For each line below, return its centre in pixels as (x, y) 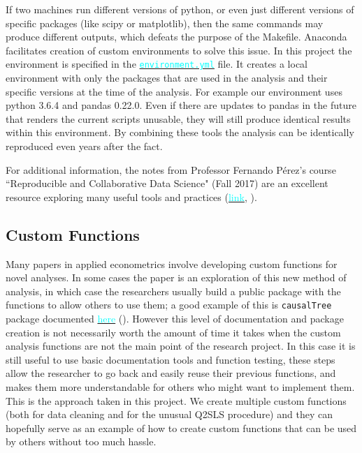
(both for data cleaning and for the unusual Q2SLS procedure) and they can (169, 414)
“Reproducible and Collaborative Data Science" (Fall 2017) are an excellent (167, 183)
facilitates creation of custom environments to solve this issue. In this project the (179, 50)
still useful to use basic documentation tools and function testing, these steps (171, 359)
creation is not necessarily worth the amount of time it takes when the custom (173, 332)
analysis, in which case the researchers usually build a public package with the (173, 291)
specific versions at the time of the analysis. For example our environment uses (174, 91)
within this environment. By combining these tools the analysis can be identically (180, 132)
